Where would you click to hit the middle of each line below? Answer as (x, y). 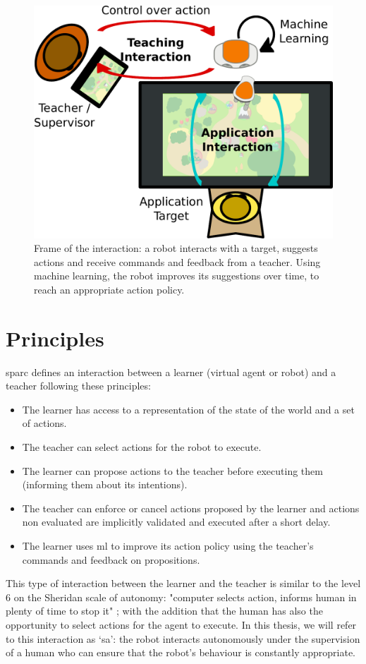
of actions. (44, 423)
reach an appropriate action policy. (109, 289)
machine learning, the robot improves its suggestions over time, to (177, 276)
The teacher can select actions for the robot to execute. (142, 447)
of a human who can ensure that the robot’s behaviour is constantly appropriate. (181, 652)
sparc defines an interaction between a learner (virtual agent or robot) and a (171, 372)
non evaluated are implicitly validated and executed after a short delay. (176, 522)
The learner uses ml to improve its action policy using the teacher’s (168, 546)
